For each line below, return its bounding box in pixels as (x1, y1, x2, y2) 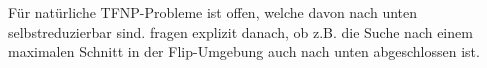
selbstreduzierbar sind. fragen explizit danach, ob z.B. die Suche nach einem (8, 21, 473, 42)
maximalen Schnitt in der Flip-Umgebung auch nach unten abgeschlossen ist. (8, 41, 480, 62)
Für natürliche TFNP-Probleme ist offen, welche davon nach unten (8, 2, 418, 22)
